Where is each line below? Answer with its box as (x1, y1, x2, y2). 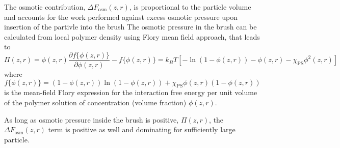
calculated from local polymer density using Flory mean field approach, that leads (4, 31, 260, 42)
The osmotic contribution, (4, 2, 86, 12)
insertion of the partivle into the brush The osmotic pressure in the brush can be (4, 21, 257, 32)
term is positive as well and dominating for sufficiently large (48, 124, 236, 135)
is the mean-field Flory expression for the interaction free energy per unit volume (4, 87, 257, 98)
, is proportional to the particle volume (129, 2, 251, 12)
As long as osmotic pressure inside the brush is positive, (4, 114, 179, 125)
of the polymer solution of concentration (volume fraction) (4, 97, 187, 108)
